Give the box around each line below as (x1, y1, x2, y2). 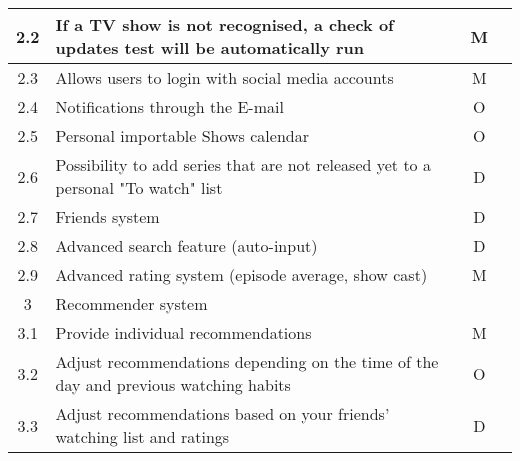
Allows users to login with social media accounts (55, 66, 394, 89)
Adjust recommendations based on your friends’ (55, 402, 390, 425)
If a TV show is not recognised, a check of (55, 13, 394, 36)
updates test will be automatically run (55, 36, 365, 59)
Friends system (55, 205, 160, 228)
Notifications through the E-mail (55, 95, 284, 118)
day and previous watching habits (55, 373, 291, 396)
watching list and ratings (55, 425, 230, 448)
